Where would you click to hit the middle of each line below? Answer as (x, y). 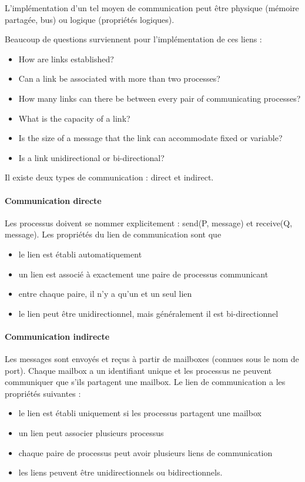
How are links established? (66, 58)
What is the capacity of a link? (74, 118)
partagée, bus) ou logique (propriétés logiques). (90, 19)
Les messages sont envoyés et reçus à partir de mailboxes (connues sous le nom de (152, 359)
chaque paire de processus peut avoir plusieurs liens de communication (145, 452)
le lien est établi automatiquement (80, 254)
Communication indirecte (57, 336)
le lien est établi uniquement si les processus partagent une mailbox (140, 413)
